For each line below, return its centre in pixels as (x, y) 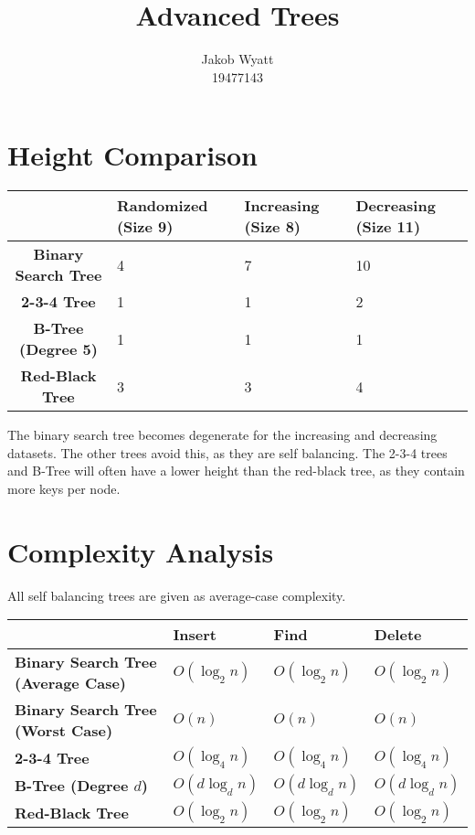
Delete (398, 635)
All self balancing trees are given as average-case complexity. (177, 595)
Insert (195, 635)
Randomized (162, 206)
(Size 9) (145, 227)
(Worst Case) (64, 731)
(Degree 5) (58, 349)
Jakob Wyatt (237, 59)
